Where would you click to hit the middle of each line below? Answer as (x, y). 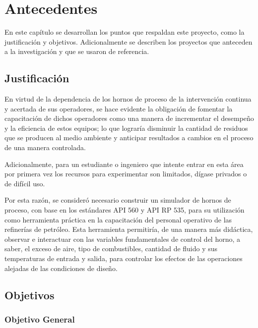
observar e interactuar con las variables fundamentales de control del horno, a (123, 239)
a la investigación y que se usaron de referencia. (77, 51)
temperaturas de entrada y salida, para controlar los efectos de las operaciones (124, 258)
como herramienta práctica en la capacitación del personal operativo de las (118, 219)
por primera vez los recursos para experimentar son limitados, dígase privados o (126, 174)
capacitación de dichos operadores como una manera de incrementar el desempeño (129, 118)
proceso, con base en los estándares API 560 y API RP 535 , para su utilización (125, 210)
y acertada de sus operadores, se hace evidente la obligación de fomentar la (119, 108)
